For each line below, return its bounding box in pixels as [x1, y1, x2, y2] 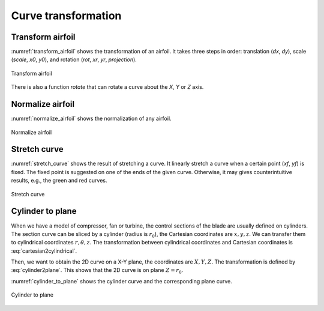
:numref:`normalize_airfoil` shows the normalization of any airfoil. [11, 115, 172, 122]
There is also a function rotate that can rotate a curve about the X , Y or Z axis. [11, 83, 204, 91]
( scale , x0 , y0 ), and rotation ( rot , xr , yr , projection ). [11, 56, 137, 63]
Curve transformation [11, 9, 122, 22]
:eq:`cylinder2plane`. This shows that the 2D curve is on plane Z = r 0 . [11, 267, 184, 276]
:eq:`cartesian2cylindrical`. [11, 247, 77, 255]
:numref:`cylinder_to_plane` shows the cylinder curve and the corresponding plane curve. [11, 277, 232, 285]
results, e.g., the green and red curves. [11, 177, 107, 184]
